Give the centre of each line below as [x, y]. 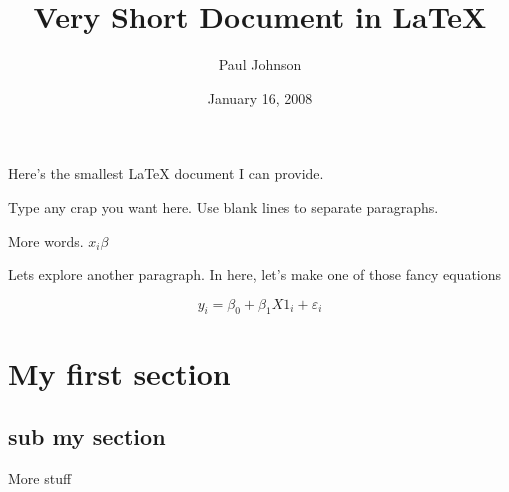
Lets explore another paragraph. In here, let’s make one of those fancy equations [255, 274]
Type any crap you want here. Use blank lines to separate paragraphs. [223, 206]
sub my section [87, 436]
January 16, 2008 [260, 97]
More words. [46, 240]
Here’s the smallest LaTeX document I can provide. [166, 173]
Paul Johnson [260, 64]
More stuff [40, 478]
